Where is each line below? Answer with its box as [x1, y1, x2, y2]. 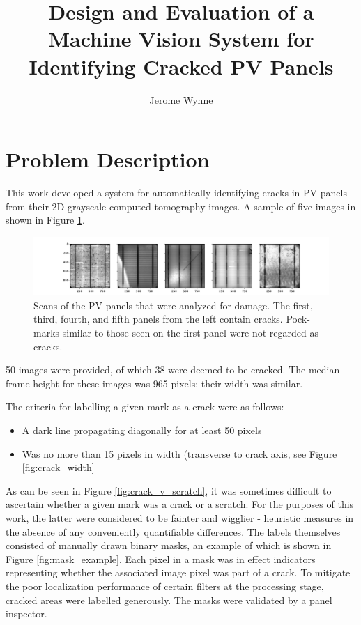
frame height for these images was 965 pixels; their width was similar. [6, 376, 303, 390]
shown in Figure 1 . [6, 213, 85, 227]
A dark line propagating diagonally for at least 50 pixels [22, 423, 262, 438]
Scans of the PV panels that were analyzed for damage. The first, [33, 298, 313, 312]
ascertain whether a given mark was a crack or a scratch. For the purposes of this [6, 497, 354, 511]
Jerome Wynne [149, 92, 213, 107]
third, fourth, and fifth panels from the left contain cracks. [33, 311, 283, 326]
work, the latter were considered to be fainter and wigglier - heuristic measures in [6, 511, 354, 525]
